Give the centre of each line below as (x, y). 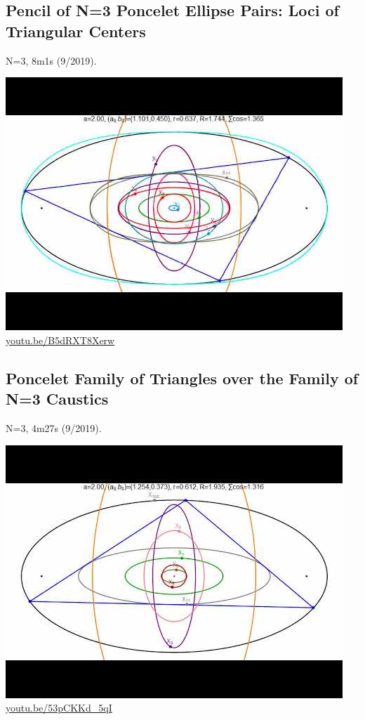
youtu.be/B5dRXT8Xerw (60, 340)
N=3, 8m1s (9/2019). (51, 60)
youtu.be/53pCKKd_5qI (59, 708)
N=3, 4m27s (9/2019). (54, 427)
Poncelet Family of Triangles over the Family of (182, 378)
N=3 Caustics (57, 399)
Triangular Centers (76, 31)
